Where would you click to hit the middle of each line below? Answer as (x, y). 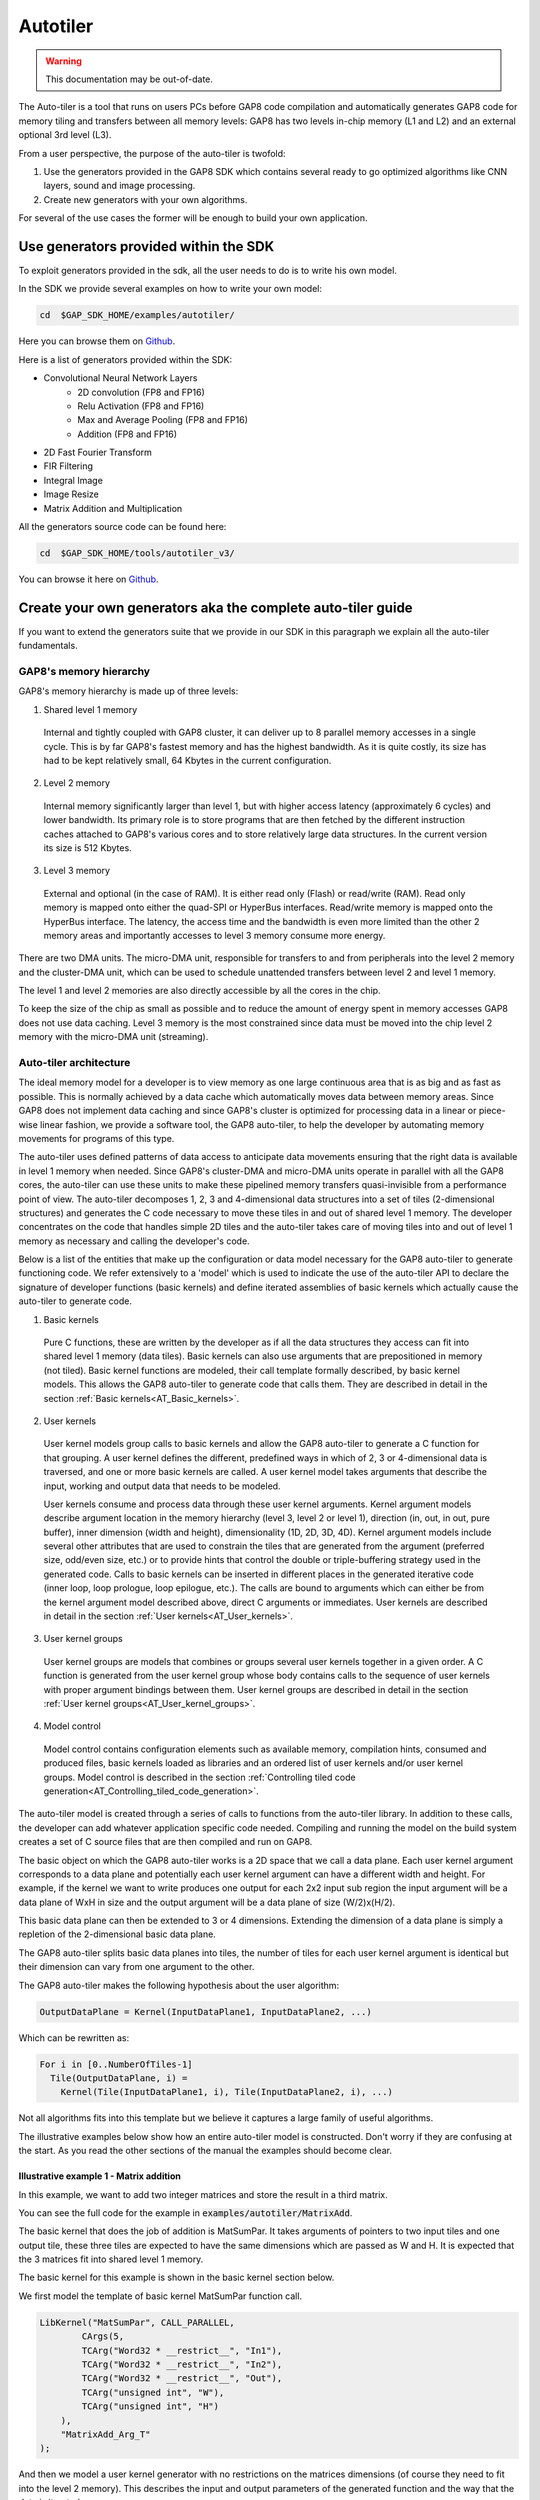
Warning (63, 61)
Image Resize (71, 494)
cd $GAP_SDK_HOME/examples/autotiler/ (137, 315)
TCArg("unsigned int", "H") (150, 2406)
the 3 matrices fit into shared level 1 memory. (111, 2259)
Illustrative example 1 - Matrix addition (100, 2176)
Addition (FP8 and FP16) (127, 434)
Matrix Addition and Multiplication (113, 508)
